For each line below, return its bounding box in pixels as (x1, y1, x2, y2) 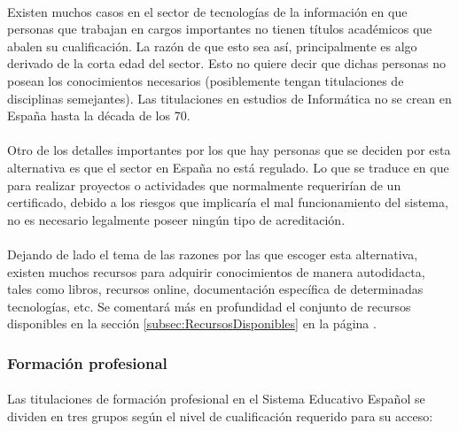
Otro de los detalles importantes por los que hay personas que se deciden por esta (7, 141, 451, 159)
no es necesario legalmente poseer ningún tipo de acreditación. (7, 210, 346, 228)
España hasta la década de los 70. (7, 106, 191, 125)
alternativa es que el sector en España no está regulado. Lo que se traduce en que (7, 158, 449, 176)
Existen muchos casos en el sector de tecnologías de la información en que (7, 2, 408, 20)
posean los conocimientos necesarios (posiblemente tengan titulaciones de (7, 71, 404, 89)
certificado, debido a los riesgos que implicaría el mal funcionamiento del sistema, (7, 193, 448, 212)
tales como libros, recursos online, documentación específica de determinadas (7, 280, 424, 298)
